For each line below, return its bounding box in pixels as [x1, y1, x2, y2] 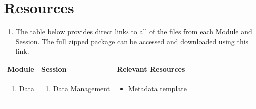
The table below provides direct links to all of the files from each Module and [15, 26, 252, 37]
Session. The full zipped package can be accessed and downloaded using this [15, 36, 249, 46]
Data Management [53, 83, 110, 93]
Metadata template [128, 83, 187, 93]
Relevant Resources [117, 63, 185, 74]
